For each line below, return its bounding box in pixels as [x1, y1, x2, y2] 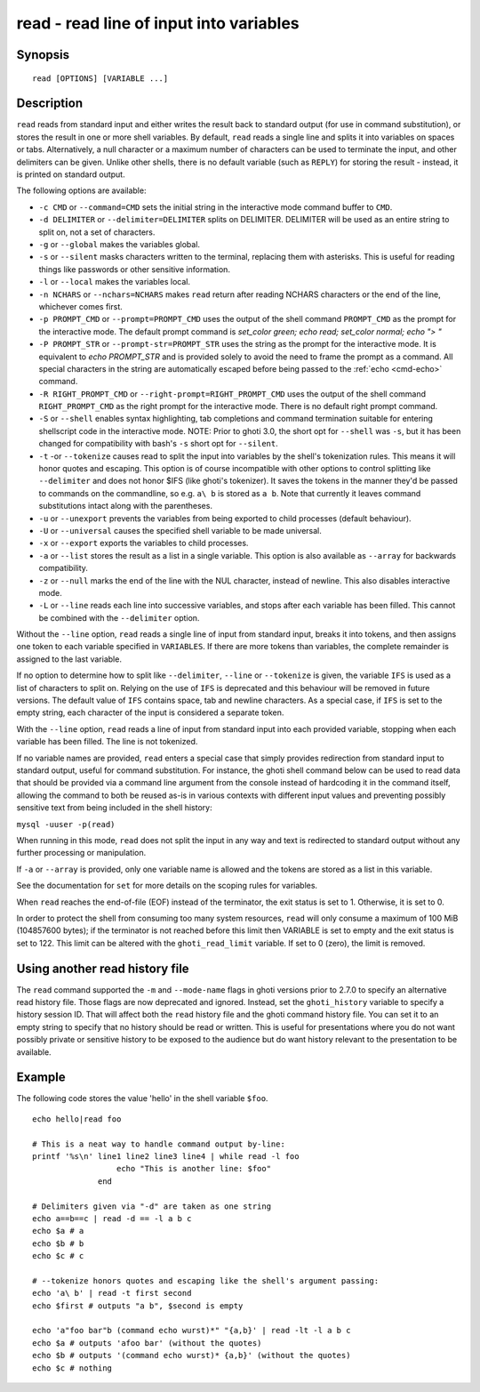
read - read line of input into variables [16, 13, 300, 33]
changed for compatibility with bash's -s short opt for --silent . [38, 439, 279, 449]
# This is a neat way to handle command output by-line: [32, 1139, 286, 1149]
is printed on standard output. [16, 169, 125, 180]
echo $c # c [32, 1251, 84, 1261]
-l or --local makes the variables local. [38, 277, 191, 287]
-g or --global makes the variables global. [38, 238, 200, 249]
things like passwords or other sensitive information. [38, 263, 231, 275]
